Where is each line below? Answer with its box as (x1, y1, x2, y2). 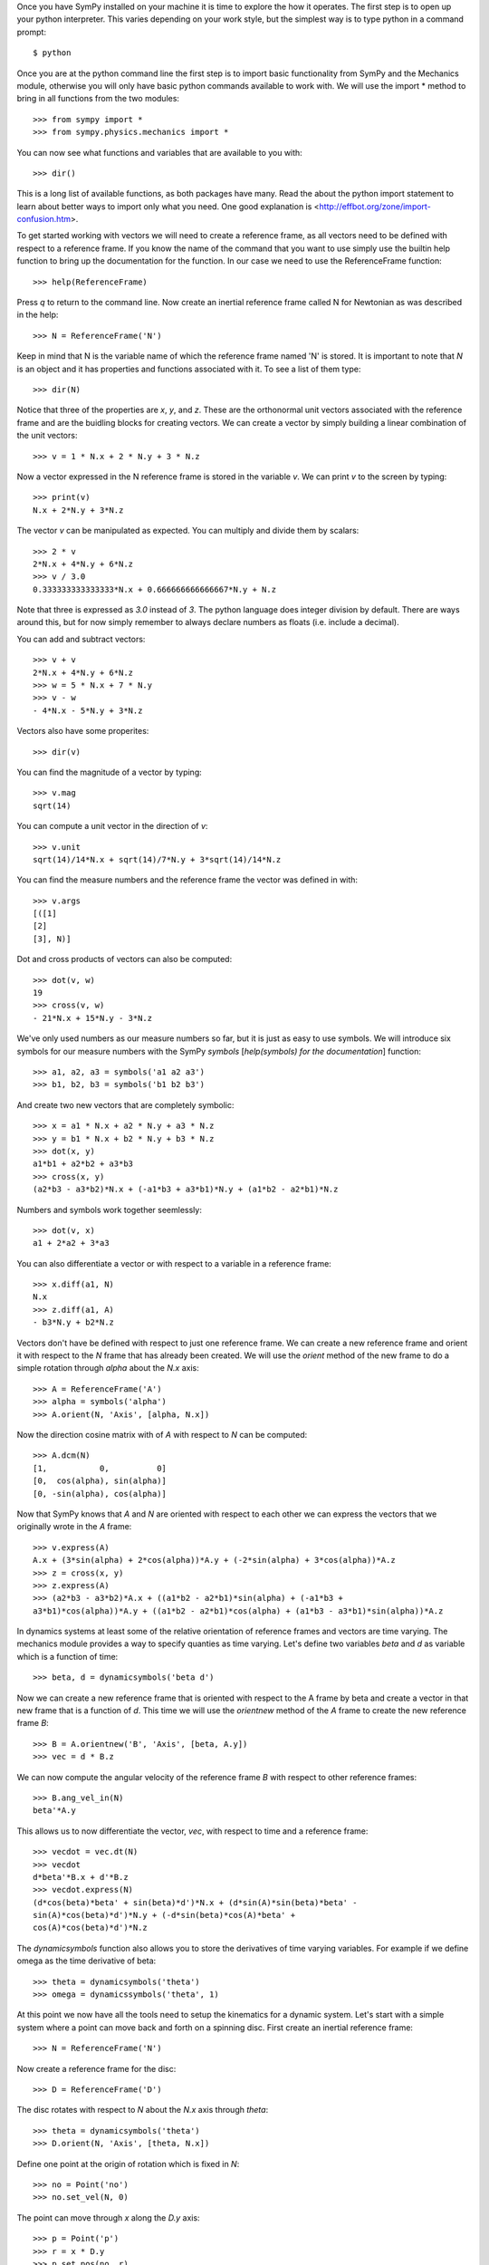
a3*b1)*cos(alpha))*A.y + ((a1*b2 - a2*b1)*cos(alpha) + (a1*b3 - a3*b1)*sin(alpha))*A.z (33, 1605, 444, 1616)
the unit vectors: (16, 430, 78, 441)
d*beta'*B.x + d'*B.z (33, 1872, 129, 1882)
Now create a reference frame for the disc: (16, 2063, 177, 2074)
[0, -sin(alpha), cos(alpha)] (33, 1489, 168, 1499)
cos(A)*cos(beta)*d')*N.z (33, 1923, 149, 1933)
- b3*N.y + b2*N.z (33, 1317, 115, 1327)
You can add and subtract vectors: (16, 633, 146, 644)
